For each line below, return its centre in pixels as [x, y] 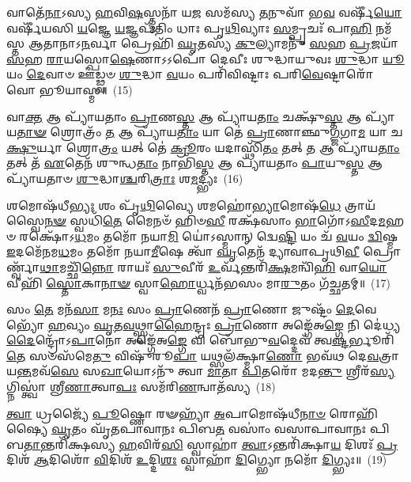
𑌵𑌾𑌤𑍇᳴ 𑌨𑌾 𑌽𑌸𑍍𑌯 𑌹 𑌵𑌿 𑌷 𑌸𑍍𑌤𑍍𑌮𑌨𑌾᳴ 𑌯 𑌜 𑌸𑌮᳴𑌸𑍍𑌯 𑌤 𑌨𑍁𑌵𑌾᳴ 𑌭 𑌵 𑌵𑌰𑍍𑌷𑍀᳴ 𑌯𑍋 [204, 12]
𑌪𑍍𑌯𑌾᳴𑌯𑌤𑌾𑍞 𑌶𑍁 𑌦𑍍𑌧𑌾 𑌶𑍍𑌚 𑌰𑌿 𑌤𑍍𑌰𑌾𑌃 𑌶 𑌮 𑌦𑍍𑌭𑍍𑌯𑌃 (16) [125, 178]
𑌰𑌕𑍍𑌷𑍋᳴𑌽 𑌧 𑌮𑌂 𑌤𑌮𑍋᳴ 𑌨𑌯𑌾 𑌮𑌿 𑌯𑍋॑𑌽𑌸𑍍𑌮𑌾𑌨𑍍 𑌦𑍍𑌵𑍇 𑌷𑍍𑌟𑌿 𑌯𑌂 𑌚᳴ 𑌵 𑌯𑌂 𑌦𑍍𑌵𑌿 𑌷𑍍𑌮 [209, 235]
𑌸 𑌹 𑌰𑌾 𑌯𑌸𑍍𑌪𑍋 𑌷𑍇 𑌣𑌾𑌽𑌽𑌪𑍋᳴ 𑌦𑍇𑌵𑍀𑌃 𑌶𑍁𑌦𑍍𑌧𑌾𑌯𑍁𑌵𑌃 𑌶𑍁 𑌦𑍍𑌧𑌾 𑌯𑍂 [205, 58]
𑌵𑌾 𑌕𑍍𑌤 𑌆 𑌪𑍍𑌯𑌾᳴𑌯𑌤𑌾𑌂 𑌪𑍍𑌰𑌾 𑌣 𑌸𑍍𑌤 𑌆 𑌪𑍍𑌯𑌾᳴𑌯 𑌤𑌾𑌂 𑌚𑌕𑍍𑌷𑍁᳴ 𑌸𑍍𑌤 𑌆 [184, 116]
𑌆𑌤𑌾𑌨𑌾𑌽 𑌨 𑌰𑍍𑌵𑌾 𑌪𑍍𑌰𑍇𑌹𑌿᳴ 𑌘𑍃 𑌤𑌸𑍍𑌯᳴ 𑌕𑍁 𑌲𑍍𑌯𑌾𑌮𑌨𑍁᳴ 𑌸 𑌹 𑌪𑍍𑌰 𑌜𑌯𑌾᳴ [213, 43]
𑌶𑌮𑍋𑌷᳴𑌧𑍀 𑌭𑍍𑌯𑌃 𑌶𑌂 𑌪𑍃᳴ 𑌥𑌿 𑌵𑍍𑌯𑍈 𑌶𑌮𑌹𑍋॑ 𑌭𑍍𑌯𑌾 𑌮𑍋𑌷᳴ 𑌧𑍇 [174, 205]
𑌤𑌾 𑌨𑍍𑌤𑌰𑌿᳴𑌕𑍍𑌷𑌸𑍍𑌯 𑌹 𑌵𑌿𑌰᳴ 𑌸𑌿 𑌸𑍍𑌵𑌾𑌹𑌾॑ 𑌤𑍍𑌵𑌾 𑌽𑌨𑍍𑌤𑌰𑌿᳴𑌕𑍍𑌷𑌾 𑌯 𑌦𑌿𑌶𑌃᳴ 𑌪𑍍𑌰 [211, 444]
